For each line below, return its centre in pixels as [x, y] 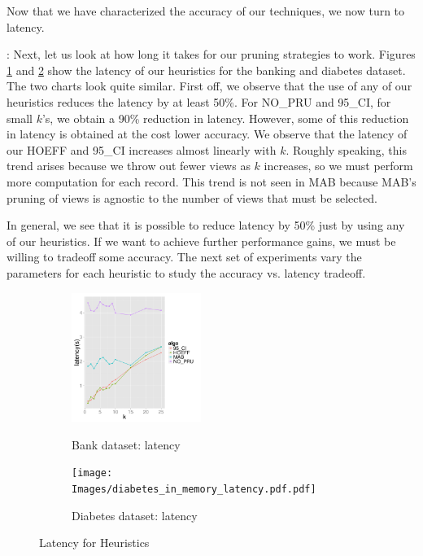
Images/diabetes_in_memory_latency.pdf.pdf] [194, 490]
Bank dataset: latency [126, 444]
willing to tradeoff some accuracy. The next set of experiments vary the [184, 257]
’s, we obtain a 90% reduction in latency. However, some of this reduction [225, 118]
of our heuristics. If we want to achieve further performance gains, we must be [201, 241]
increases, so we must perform [338, 166]
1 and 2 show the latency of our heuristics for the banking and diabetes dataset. [206, 70]
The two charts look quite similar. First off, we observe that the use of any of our [209, 86]
